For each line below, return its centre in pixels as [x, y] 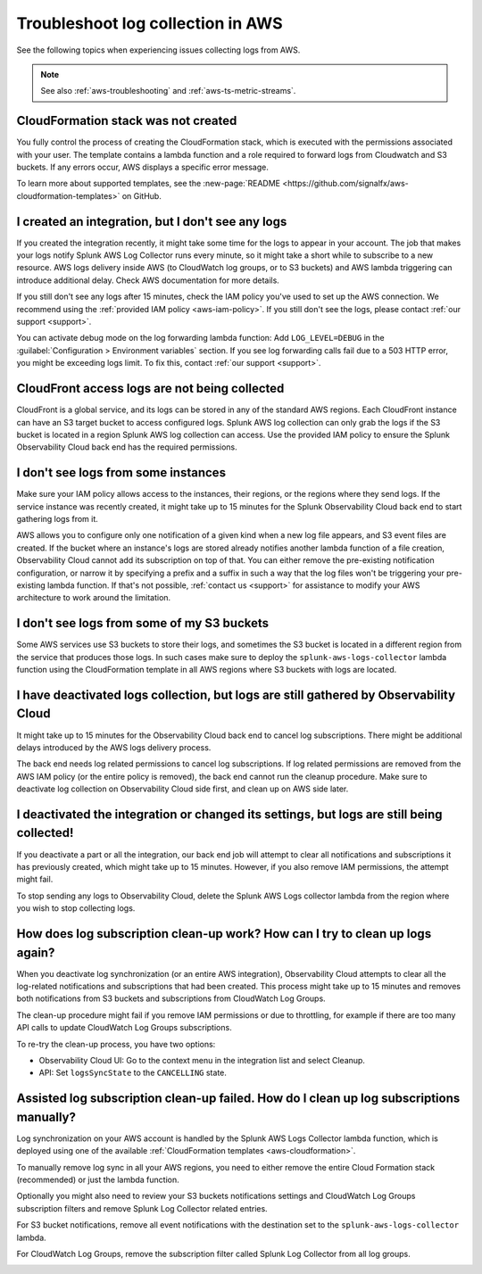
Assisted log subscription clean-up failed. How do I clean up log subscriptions [238, 1099]
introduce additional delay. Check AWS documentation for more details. [148, 280]
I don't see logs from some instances [121, 473]
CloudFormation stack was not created [127, 121]
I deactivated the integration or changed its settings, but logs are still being [229, 814]
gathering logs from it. [57, 518]
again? [36, 952]
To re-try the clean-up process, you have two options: [116, 1044]
